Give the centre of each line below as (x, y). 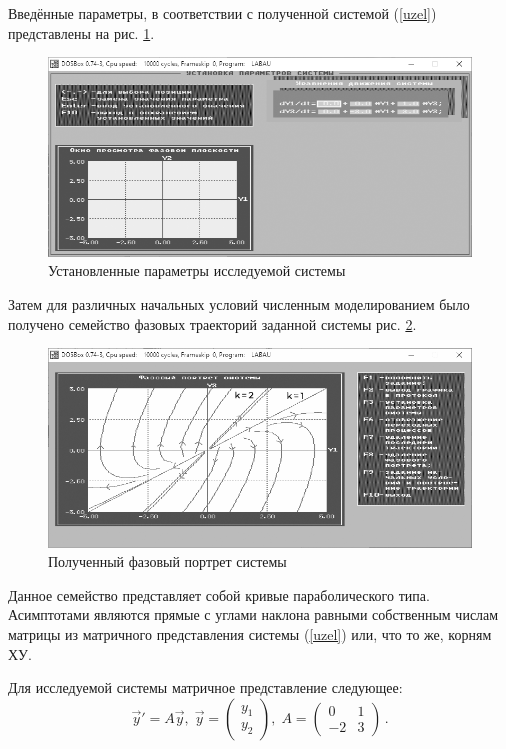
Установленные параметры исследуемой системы (197, 270)
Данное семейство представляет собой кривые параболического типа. (219, 594)
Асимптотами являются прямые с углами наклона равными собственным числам (253, 614)
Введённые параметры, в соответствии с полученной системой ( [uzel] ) (222, 13)
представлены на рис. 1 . (81, 32)
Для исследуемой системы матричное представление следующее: (205, 687)
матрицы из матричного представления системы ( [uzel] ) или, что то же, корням (250, 634)
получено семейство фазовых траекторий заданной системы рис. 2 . (212, 323)
